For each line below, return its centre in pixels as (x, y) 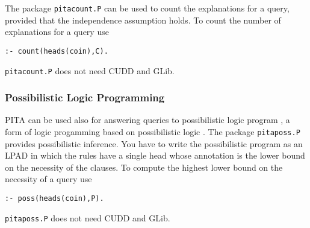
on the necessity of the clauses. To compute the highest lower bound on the (144, 167)
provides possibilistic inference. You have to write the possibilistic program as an (154, 143)
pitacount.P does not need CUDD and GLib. (90, 70)
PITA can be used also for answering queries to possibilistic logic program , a (147, 120)
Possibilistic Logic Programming (85, 97)
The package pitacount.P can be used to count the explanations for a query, (147, 8)
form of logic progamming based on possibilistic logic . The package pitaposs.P (153, 131)
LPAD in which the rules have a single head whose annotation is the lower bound (155, 155)
